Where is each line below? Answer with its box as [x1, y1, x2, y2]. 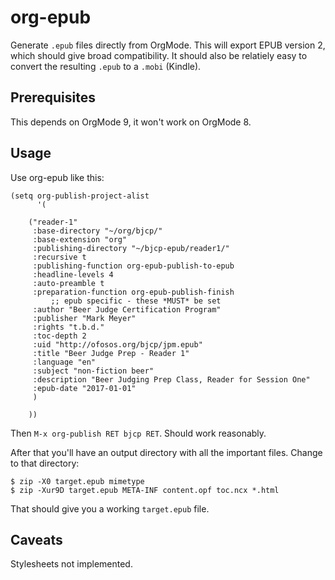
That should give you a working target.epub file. [10, 502, 210, 515]
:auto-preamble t [32, 278, 105, 288]
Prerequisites [10, 89, 96, 106]
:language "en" [32, 357, 97, 367]
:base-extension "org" [32, 234, 128, 245]
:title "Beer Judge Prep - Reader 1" [32, 348, 190, 358]
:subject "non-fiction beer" [32, 366, 155, 376]
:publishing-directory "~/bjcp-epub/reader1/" [32, 243, 230, 253]
